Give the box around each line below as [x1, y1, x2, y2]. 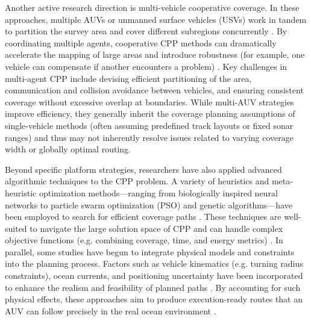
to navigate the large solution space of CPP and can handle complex [30, 222, 283, 234]
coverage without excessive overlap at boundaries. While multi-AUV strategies [5, 95, 294, 108]
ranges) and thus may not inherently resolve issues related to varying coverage [5, 131, 294, 143]
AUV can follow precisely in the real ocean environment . [5, 304, 216, 317]
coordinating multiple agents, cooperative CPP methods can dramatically [5, 36, 277, 49]
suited [5, 222, 27, 234]
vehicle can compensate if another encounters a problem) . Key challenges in [5, 60, 287, 72]
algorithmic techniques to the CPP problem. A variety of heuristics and [5, 175, 269, 187]
